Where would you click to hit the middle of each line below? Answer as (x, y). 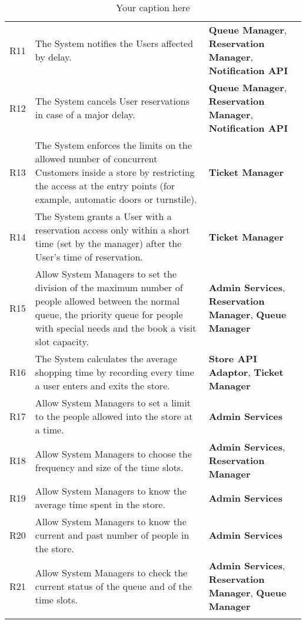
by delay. (53, 57)
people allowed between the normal (107, 301)
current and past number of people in (112, 535)
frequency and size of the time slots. (109, 467)
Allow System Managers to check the (111, 572)
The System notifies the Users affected (114, 43)
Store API (233, 358)
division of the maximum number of (109, 287)
